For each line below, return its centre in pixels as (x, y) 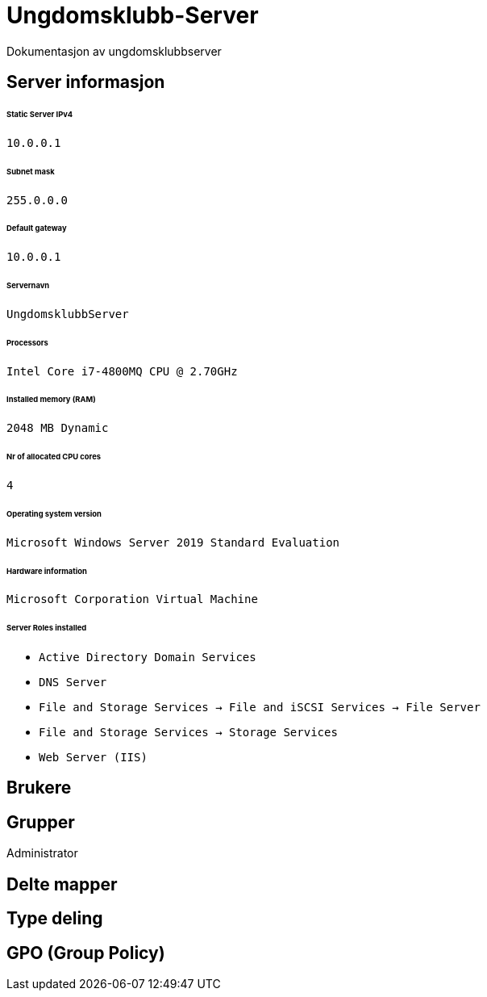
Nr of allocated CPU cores (54, 457)
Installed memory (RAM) (51, 400)
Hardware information (47, 571)
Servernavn (28, 286)
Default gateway (37, 228)
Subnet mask (31, 171)
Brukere (39, 788)
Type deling (55, 919)
